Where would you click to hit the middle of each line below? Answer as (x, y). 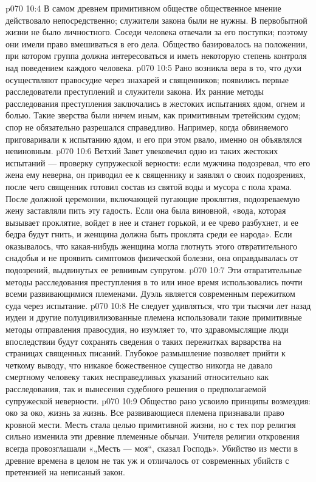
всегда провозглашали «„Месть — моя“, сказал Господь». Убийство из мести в (152, 448)
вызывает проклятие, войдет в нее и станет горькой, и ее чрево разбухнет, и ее (152, 222)
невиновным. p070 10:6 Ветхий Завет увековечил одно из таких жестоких (142, 151)
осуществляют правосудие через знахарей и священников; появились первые (147, 79)
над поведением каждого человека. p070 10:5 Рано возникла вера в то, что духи (154, 67)
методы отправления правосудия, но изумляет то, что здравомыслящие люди (147, 329)
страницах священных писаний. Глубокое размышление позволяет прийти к (146, 353)
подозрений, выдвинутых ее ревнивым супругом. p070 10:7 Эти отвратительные (154, 270)
